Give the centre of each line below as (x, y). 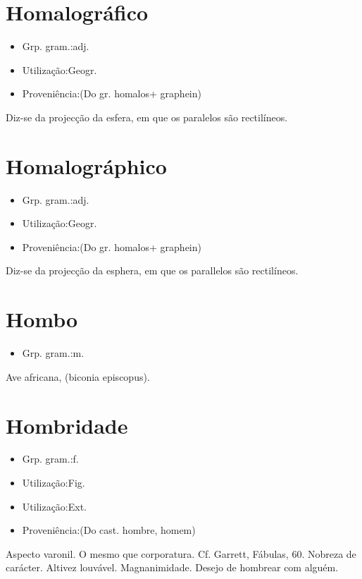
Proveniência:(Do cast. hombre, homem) (109, 530)
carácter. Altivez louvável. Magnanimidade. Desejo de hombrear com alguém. (172, 567)
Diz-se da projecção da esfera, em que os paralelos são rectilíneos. (147, 117)
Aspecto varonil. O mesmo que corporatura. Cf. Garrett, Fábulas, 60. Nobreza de (181, 553)
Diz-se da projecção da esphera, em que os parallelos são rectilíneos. (152, 270)
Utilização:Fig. (54, 483)
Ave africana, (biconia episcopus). (78, 376)
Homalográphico (86, 165)
